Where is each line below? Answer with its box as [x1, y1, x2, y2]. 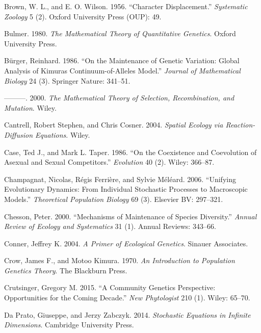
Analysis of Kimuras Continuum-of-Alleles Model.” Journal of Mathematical [4, 65, 241, 75]
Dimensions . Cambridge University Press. [4, 319, 134, 330]
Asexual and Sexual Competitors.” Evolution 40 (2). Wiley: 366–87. [4, 157, 215, 167]
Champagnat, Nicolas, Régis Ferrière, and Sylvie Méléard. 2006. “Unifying [4, 173, 236, 184]
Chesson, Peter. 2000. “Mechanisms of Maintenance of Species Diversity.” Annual [4, 211, 257, 221]
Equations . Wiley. [35, 129, 90, 140]
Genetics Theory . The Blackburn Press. [4, 265, 127, 275]
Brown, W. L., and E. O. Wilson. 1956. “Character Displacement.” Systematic [4, 1, 248, 11]
